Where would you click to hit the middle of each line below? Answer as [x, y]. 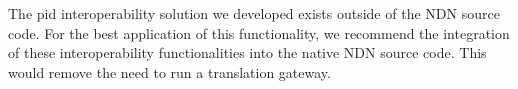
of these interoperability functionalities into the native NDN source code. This [247, 52]
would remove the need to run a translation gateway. [169, 71]
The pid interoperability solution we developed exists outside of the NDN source [254, 13]
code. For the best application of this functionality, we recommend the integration [259, 32]
